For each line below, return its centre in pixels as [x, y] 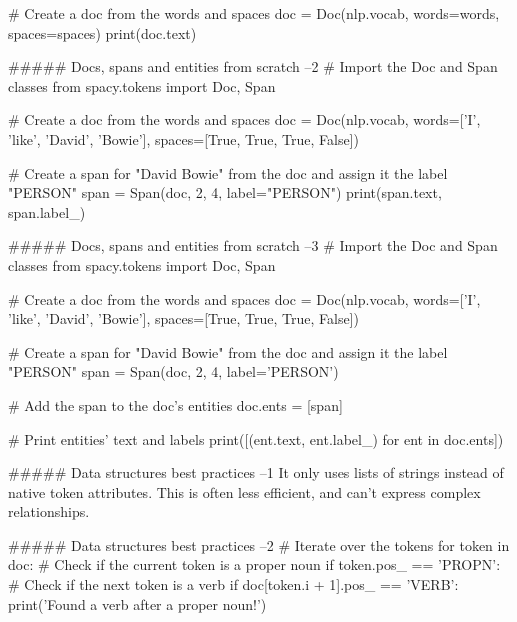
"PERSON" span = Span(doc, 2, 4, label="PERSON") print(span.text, [225, 192]
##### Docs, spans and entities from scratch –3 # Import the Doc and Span [253, 245]
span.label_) [47, 211]
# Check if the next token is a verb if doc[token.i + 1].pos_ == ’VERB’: [233, 584]
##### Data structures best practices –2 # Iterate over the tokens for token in [259, 544]
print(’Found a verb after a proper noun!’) [137, 603]
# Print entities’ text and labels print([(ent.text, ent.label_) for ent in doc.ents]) [256, 438]
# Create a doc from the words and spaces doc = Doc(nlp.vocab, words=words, [254, 13]
